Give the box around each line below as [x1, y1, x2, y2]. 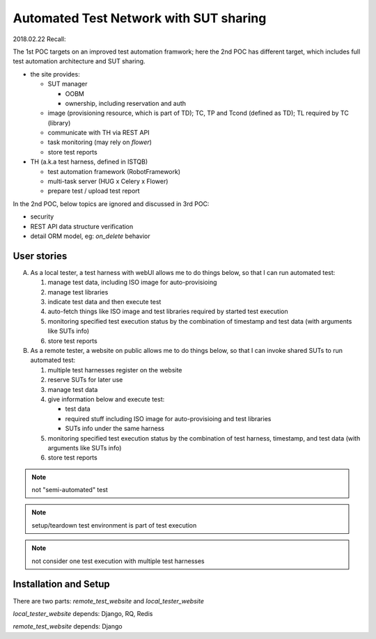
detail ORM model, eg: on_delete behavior [30, 232, 150, 240]
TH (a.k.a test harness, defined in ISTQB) [30, 157, 148, 166]
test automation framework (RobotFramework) [47, 167, 181, 175]
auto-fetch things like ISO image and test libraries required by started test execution [47, 307, 288, 316]
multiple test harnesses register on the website [47, 365, 182, 374]
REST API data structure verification [30, 222, 134, 230]
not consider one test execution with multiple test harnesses [31, 557, 205, 565]
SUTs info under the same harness [65, 425, 165, 433]
